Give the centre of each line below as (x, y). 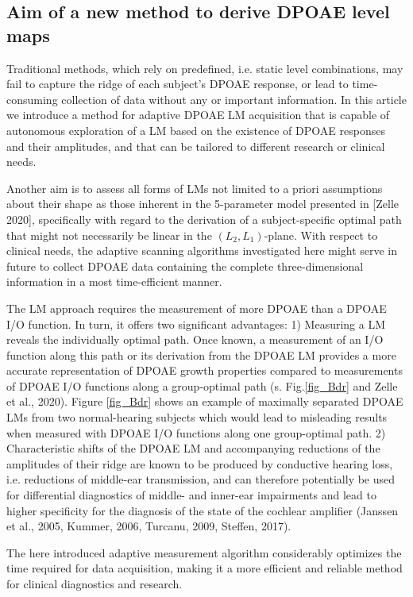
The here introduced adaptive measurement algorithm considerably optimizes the (204, 552)
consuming (32, 99)
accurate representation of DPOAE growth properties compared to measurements (205, 370)
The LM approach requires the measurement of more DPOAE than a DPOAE (197, 308)
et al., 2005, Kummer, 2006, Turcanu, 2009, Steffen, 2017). (149, 526)
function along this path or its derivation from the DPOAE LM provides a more (201, 354)
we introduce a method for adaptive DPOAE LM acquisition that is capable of (198, 115)
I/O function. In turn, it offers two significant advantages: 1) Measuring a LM (196, 324)
